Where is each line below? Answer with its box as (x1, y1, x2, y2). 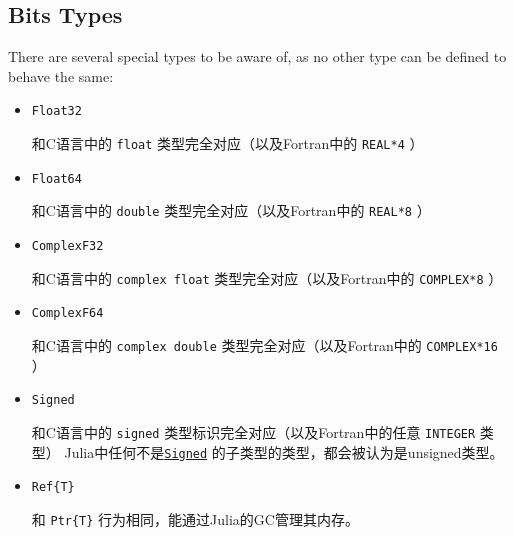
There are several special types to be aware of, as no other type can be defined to (8, 46, 507, 67)
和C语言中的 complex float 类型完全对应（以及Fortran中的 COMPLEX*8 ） (31, 267, 503, 288)
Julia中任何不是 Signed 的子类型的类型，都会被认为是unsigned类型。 (64, 441, 504, 462)
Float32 (31, 104, 82, 119)
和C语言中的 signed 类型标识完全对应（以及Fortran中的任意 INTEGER (31, 421, 476, 442)
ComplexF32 (31, 239, 104, 254)
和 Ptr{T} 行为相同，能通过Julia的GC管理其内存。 (31, 508, 359, 529)
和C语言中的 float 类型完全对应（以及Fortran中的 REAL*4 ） (31, 133, 424, 154)
